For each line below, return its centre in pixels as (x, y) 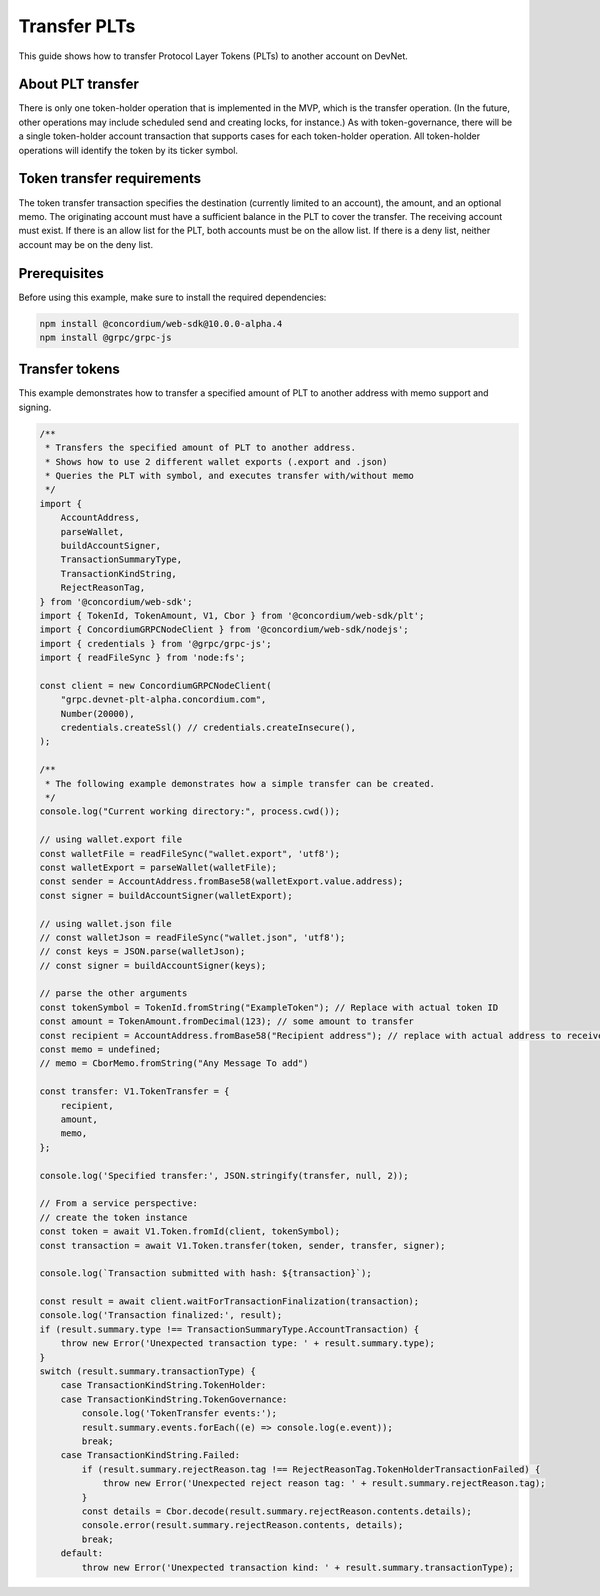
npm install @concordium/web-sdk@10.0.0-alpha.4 (161, 323)
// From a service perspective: (119, 1203)
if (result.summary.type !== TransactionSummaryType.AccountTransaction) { (229, 1329)
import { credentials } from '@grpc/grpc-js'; (155, 643)
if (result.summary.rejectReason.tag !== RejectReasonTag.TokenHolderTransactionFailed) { (311, 1469)
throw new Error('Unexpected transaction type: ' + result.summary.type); (247, 1343)
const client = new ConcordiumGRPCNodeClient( (155, 685)
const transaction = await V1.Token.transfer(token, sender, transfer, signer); (242, 1245)
